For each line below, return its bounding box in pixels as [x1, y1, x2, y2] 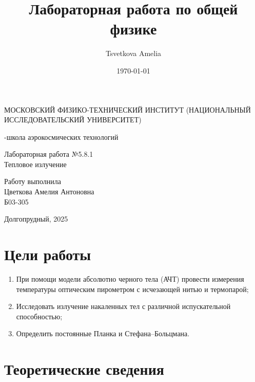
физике [110, 18, 157, 39]
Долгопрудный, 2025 [4, 213, 68, 224]
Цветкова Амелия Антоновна [4, 186, 94, 197]
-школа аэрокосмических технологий [4, 131, 119, 142]
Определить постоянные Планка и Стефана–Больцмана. [16, 328, 190, 339]
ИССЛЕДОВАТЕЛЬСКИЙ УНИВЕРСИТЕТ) [4, 114, 142, 125]
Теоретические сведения [4, 358, 164, 379]
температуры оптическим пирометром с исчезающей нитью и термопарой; [16, 283, 249, 294]
